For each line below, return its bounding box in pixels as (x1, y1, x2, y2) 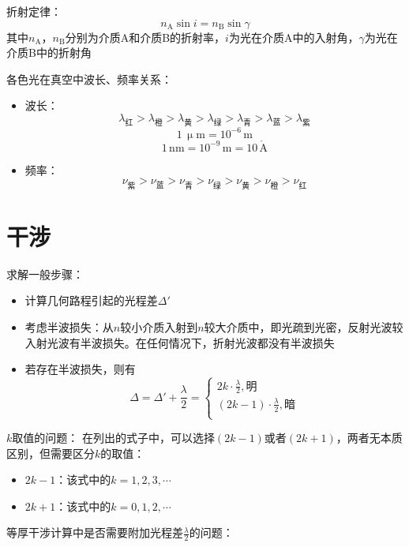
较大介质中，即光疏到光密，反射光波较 (204, 318, 403, 335)
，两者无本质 (336, 429, 403, 446)
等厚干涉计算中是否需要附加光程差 (6, 524, 183, 541)
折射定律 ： (6, 3, 62, 19)
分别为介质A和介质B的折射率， (65, 28, 226, 45)
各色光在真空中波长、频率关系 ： (6, 70, 172, 87)
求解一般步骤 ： (6, 265, 84, 282)
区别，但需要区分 (6, 444, 95, 461)
